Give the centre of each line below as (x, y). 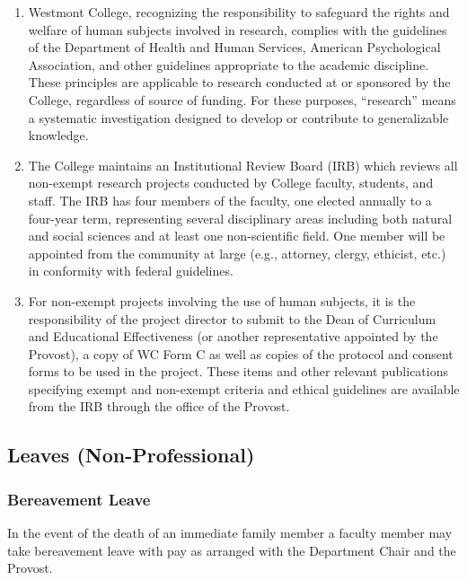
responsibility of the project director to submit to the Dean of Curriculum (232, 318)
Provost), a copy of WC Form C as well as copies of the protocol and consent (241, 353)
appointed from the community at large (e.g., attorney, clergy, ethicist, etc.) (237, 253)
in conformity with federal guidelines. (131, 271)
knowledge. (58, 135)
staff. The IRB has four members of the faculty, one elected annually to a (230, 200)
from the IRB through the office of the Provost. (159, 406)
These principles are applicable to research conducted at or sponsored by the (239, 82)
